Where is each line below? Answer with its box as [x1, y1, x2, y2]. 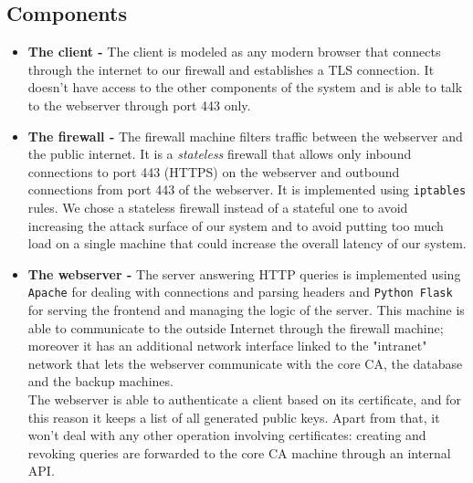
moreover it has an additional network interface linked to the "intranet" [27, 336, 427, 355]
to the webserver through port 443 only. [27, 95, 251, 114]
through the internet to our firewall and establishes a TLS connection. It [27, 59, 435, 79]
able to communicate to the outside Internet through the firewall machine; [27, 318, 444, 337]
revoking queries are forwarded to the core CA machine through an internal [27, 443, 451, 462]
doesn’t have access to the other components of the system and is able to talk [27, 78, 463, 97]
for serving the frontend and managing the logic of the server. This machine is [27, 300, 465, 320]
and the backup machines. [27, 372, 173, 391]
